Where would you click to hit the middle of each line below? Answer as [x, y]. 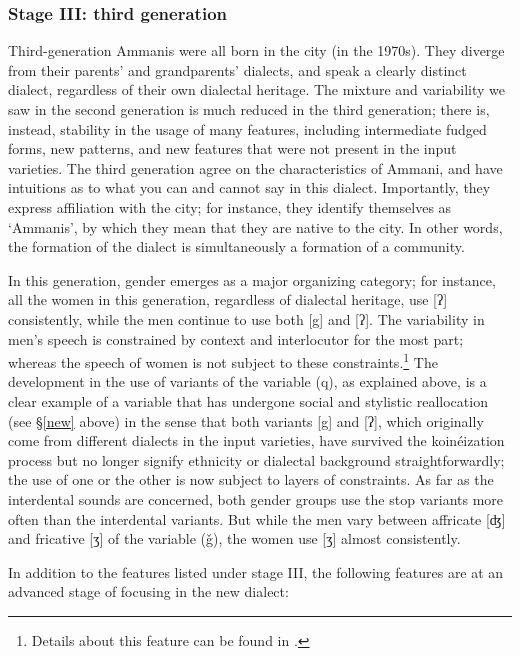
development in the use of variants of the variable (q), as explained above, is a [247, 381]
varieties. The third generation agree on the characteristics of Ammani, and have [255, 167]
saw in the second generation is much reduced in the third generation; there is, [249, 109]
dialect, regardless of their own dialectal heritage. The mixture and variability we [256, 89]
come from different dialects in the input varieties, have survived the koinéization [256, 440]
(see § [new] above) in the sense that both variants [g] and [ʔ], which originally [246, 420]
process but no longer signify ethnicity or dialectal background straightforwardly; [256, 459]
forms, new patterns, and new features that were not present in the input [232, 148]
